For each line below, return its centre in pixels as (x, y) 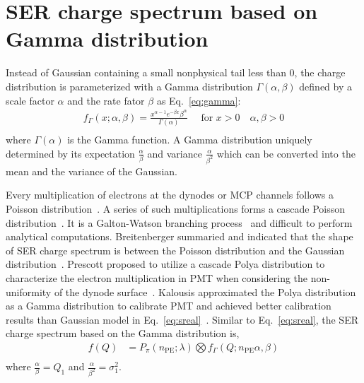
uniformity (29, 291)
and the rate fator (106, 100)
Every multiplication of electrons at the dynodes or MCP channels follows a (170, 195)
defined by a (325, 86)
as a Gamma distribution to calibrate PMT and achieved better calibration (169, 306)
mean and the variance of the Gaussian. (92, 171)
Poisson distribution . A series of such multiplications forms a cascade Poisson (176, 208)
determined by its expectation (70, 153)
